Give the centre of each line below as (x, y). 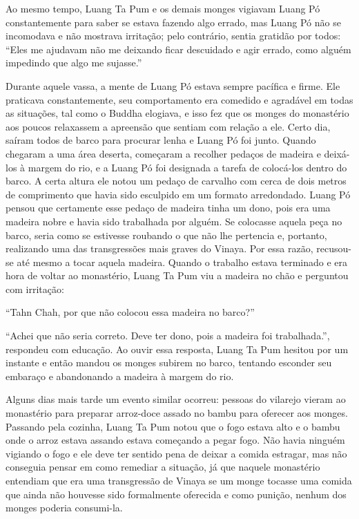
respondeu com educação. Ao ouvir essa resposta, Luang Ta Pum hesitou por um (177, 349)
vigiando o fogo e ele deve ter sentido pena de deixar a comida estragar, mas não (176, 453)
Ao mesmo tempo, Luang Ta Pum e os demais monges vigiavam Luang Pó (163, 8)
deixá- (337, 153)
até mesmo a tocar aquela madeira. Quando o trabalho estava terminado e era (182, 262)
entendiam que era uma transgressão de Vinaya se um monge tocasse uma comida (179, 480)
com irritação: (35, 289)
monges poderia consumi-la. (64, 508)
